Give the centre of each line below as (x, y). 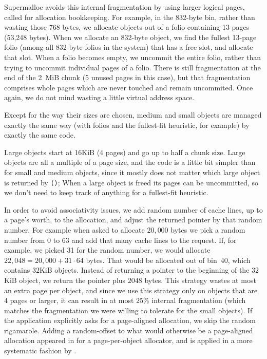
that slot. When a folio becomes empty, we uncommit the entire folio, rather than (132, 57)
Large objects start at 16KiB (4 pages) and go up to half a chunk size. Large (125, 152)
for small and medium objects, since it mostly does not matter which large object (132, 172)
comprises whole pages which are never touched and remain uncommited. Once (129, 87)
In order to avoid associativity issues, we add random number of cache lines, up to (133, 209)
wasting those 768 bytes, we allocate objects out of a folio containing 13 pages (127, 27)
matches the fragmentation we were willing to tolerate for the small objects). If (128, 310)
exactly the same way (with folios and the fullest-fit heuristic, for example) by (127, 125)
